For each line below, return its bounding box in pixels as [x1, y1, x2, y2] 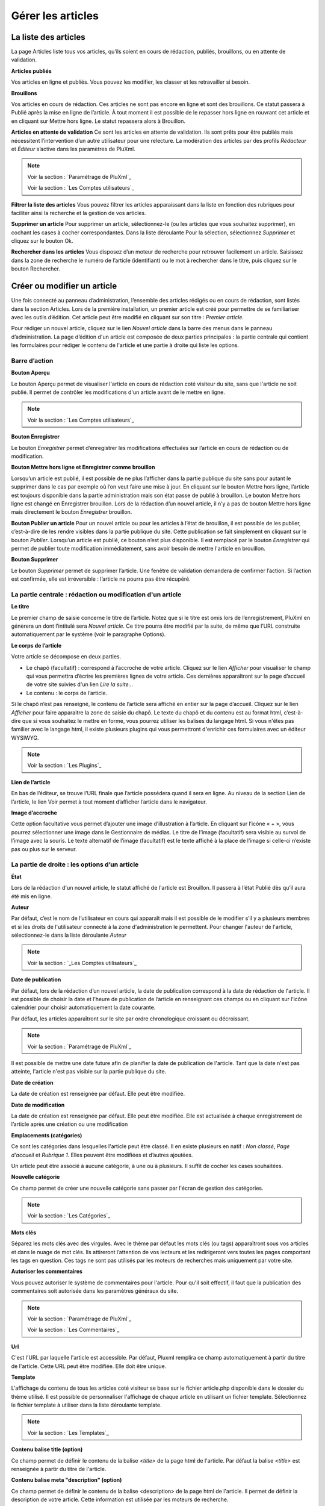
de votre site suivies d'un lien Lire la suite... [26, 681, 134, 688]
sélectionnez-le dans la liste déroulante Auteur [11, 931, 127, 939]
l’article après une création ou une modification [11, 1120, 128, 1128]
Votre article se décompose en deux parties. [11, 653, 122, 660]
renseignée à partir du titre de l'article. [11, 1466, 107, 1473]
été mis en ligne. [11, 892, 52, 900]
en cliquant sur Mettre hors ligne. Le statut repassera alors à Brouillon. [11, 117, 186, 125]
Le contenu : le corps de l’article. [26, 689, 108, 696]
